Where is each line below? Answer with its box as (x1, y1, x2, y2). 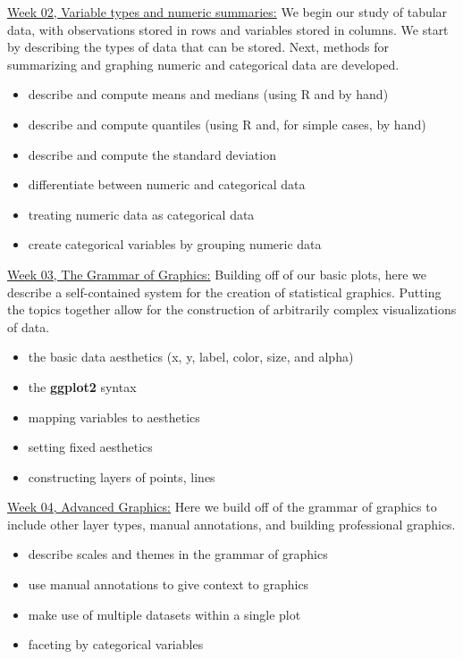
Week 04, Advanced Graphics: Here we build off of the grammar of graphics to (7, 497, 437, 516)
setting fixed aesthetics (28, 438, 153, 456)
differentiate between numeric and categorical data (28, 175, 306, 194)
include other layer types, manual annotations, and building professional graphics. (7, 514, 456, 533)
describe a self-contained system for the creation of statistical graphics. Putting (7, 282, 442, 301)
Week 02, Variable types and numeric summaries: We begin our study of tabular (7, 3, 448, 21)
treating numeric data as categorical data (28, 204, 255, 223)
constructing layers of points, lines (28, 467, 215, 486)
